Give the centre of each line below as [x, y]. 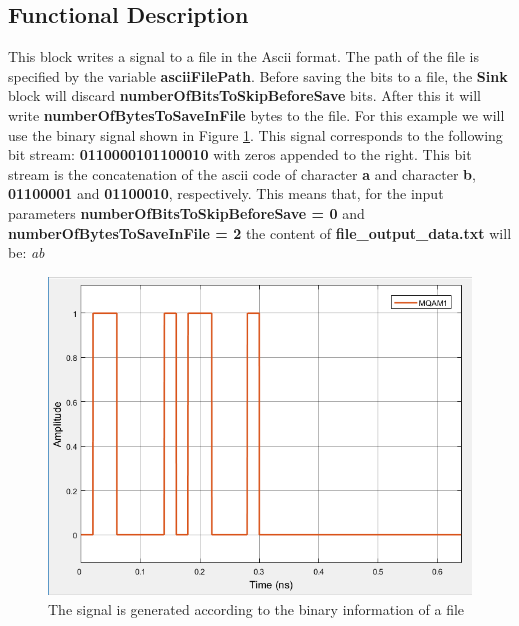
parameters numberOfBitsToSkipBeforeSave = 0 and [186, 212]
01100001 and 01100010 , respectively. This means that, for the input [226, 193]
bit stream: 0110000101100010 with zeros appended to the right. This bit [240, 154]
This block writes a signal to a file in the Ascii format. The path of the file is [243, 56]
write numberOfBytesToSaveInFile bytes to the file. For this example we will [256, 114]
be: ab [26, 252]
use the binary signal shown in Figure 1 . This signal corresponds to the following [255, 134]
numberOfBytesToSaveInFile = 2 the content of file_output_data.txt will [260, 232]
